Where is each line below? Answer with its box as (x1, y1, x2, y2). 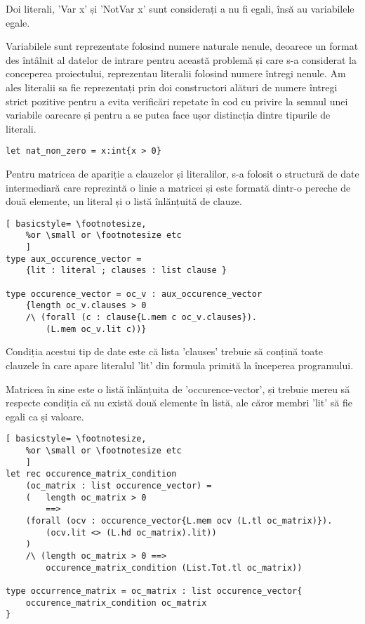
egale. (6, 15, 30, 29)
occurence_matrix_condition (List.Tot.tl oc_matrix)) (46, 562, 303, 573)
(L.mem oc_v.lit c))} (46, 324, 147, 334)
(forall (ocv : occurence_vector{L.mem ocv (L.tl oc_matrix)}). (25, 515, 333, 526)
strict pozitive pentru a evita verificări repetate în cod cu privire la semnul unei (6, 93, 348, 108)
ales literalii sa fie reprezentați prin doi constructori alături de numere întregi (6, 79, 338, 94)
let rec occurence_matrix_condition (6, 469, 177, 479)
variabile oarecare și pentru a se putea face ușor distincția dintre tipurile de (6, 107, 331, 122)
